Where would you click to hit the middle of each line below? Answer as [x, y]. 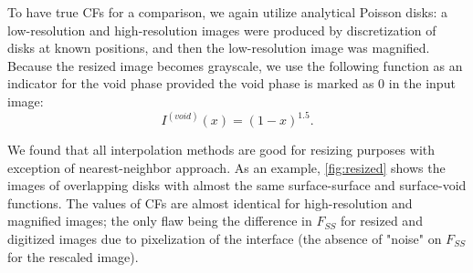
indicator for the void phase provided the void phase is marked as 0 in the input [231, 83]
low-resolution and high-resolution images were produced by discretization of [222, 30]
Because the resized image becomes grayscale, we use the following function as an [235, 65]
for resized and [381, 221]
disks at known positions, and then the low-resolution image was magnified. [219, 48]
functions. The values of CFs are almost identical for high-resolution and [210, 202]
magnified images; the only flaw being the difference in [160, 221]
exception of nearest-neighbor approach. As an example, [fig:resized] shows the [226, 167]
